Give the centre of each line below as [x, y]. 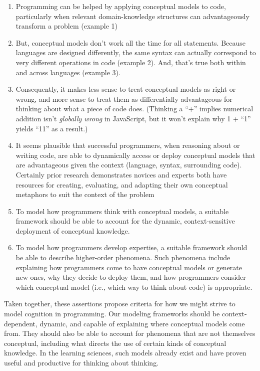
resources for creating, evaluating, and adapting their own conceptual [122, 184]
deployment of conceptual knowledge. [73, 230]
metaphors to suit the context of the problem [85, 194]
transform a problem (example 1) [66, 26]
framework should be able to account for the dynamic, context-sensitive [125, 221]
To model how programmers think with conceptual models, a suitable [122, 211]
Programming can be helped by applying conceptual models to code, [121, 6]
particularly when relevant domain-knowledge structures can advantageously [132, 16]
